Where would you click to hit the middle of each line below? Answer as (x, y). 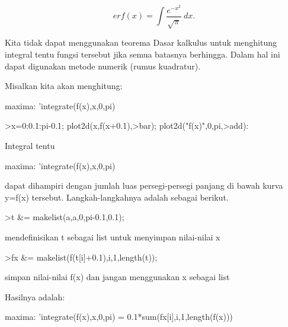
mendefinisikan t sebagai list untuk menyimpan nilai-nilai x (113, 236)
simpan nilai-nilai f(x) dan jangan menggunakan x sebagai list (117, 277)
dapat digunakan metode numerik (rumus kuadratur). (103, 66)
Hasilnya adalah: (35, 296)
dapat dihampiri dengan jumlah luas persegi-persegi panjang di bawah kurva (144, 185)
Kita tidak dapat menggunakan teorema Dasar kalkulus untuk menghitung (141, 42)
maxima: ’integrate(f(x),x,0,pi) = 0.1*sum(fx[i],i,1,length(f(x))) (119, 317)
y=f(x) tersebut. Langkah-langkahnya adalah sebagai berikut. (117, 197)
